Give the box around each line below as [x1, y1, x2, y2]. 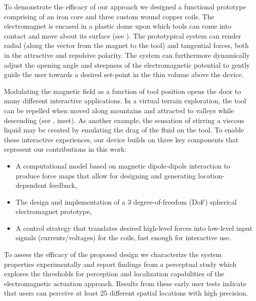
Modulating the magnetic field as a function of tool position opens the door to [4, 86, 241, 96]
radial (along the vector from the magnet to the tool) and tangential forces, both [4, 40, 249, 50]
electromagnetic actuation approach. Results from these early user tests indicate [4, 278, 247, 288]
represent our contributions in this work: [4, 144, 127, 154]
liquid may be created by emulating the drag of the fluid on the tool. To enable [4, 125, 244, 135]
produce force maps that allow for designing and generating [15, 170, 196, 180]
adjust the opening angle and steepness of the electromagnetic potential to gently [4, 59, 250, 70]
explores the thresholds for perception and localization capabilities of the [4, 268, 224, 279]
